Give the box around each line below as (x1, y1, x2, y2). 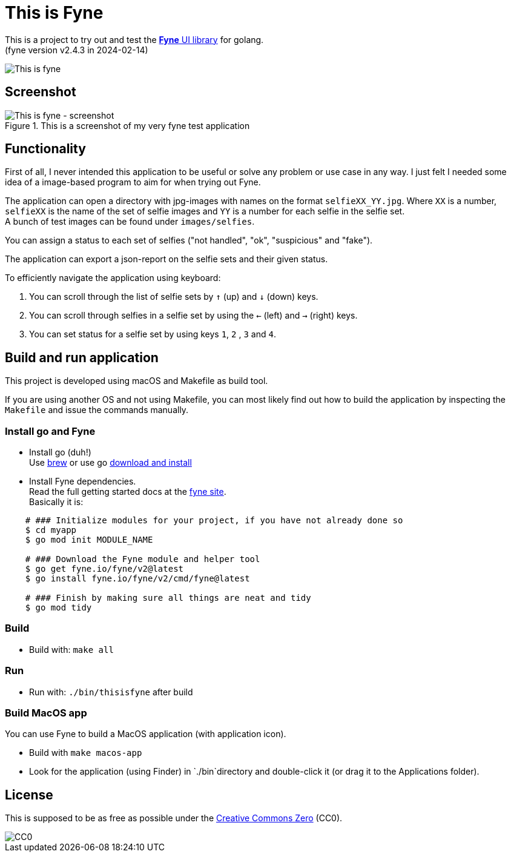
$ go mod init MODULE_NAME (25, 535, 153, 545)
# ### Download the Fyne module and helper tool (25, 554, 260, 564)
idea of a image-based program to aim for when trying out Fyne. (5, 177, 261, 188)
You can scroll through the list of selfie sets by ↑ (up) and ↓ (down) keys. (29, 291, 318, 302)
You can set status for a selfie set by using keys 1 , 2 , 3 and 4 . (29, 329, 276, 340)
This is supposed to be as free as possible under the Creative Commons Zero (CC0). (5, 813, 343, 824)
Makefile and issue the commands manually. (5, 405, 189, 415)
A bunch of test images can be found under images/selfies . (5, 216, 255, 227)
